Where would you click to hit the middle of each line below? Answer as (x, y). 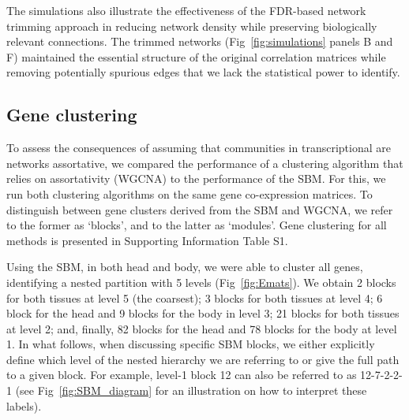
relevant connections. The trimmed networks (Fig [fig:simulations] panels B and (200, 41)
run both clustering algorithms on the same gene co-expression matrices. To (189, 193)
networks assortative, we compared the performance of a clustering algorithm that (205, 163)
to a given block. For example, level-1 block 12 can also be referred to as (182, 375)
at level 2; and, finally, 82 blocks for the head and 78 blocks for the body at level (202, 328)
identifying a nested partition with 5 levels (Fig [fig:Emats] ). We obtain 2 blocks (201, 282)
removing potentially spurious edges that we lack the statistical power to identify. (203, 72)
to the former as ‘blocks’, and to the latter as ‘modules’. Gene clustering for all (197, 225)
